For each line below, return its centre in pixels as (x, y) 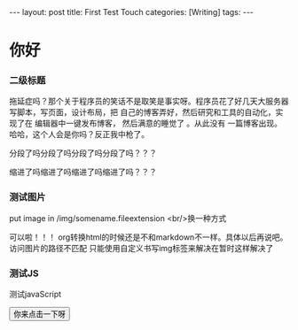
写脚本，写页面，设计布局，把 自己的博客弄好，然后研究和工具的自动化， (142, 112)
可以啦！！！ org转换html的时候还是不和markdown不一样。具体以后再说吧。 (149, 237)
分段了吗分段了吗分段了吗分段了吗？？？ (83, 153)
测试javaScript (35, 295)
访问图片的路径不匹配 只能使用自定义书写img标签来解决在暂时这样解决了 (141, 248)
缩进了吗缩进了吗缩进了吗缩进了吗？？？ (83, 172)
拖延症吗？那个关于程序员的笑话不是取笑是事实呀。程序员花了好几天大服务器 (149, 101)
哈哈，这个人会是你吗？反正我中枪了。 (79, 134)
